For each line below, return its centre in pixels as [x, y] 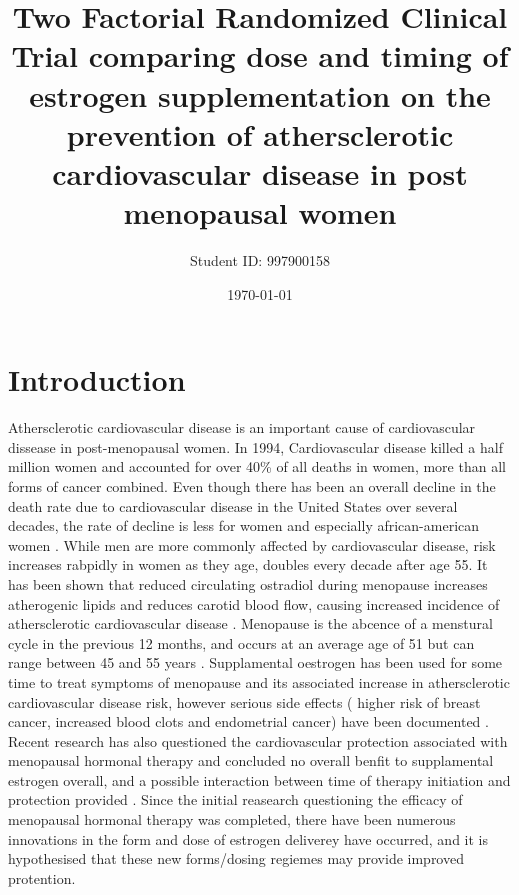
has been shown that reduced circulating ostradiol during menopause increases [248, 583]
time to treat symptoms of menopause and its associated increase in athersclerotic [259, 681]
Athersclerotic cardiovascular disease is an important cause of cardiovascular [242, 427]
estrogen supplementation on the [260, 94]
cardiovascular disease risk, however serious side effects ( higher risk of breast [244, 701]
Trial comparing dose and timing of [260, 55]
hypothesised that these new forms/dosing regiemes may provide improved [236, 858]
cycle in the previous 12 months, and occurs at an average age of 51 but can [241, 642]
